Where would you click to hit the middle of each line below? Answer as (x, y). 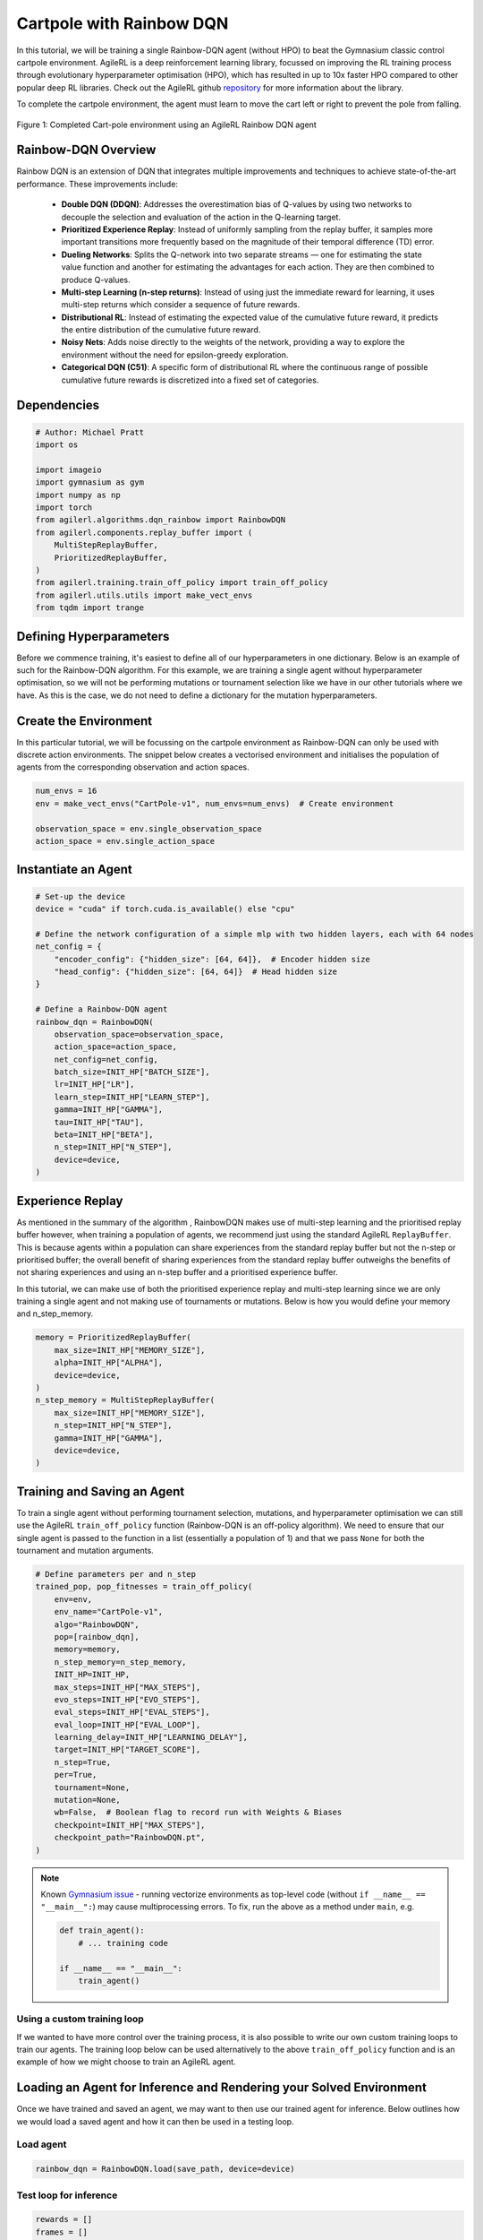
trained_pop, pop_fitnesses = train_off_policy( (144, 1587)
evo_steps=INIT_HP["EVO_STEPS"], (127, 1699)
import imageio (68, 470)
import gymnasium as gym (90, 482)
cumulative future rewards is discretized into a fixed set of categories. (190, 380)
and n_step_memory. (55, 1314)
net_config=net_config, (106, 1059)
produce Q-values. (96, 280)
